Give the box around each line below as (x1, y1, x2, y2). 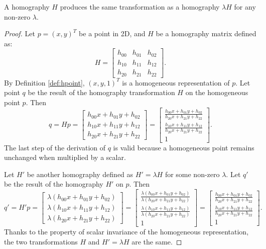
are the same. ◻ (131, 236, 182, 246)
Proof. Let (4, 28, 35, 39)
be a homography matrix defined (156, 28, 256, 39)
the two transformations (4, 236, 78, 246)
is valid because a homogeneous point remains (113, 142, 254, 152)
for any (234, 2, 256, 12)
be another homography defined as (27, 169, 134, 179)
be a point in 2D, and (79, 28, 146, 39)
